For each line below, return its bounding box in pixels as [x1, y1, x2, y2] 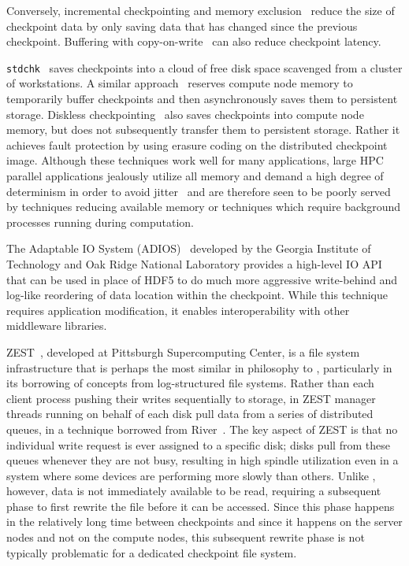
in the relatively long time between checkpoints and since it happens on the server [6, 513, 403, 530]
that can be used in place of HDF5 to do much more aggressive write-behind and [6, 271, 398, 287]
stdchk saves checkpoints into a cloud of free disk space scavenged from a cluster [6, 59, 403, 76]
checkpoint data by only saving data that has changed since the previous [6, 17, 358, 34]
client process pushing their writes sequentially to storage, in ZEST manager [6, 390, 376, 406]
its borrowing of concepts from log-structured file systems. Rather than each [6, 375, 374, 391]
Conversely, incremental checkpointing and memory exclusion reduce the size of [6, 2, 395, 18]
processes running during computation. [6, 213, 194, 230]
